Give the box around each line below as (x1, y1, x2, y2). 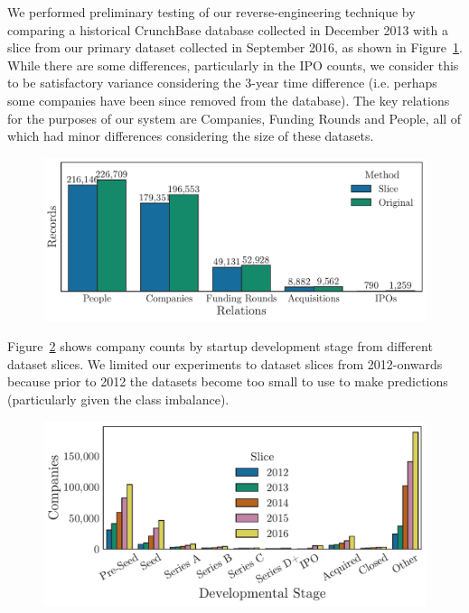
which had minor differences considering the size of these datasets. (7, 126, 374, 145)
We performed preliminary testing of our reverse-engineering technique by (7, 3, 416, 21)
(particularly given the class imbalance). (7, 390, 230, 409)
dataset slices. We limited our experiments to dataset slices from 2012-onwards (7, 354, 443, 373)
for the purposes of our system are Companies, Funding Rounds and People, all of (7, 108, 462, 127)
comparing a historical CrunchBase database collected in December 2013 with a (7, 20, 449, 39)
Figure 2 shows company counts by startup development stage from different (7, 337, 433, 356)
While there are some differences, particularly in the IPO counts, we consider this (7, 55, 459, 74)
